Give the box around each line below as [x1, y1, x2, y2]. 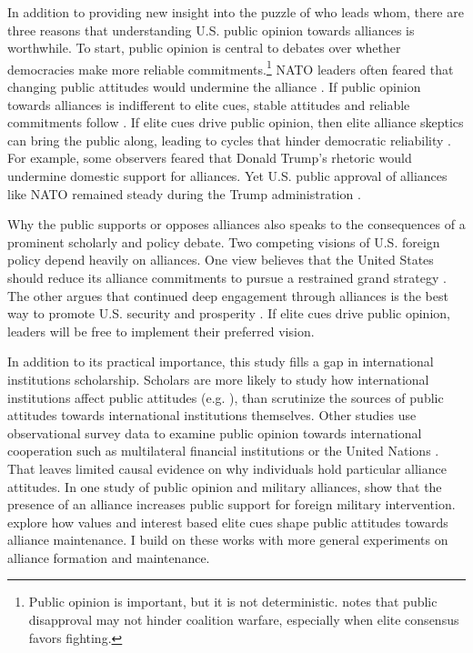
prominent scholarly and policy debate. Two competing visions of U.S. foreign [7, 232, 440, 251]
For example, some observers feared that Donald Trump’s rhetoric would [7, 148, 412, 167]
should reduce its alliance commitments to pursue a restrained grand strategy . [7, 267, 447, 286]
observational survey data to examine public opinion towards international [7, 423, 422, 442]
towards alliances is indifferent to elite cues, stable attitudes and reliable [7, 95, 410, 114]
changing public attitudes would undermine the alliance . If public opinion [7, 77, 421, 96]
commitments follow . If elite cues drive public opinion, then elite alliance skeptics [7, 113, 464, 132]
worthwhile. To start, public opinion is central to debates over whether [7, 38, 401, 57]
